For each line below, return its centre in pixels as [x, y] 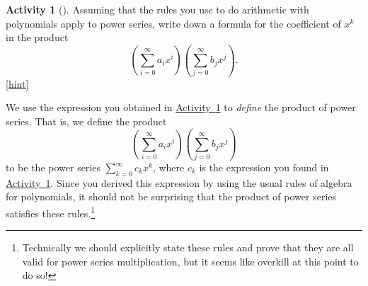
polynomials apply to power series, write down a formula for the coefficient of [173, 23]
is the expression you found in [264, 167]
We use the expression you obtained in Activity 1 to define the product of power [181, 107]
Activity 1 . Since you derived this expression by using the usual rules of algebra [179, 182]
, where [168, 167]
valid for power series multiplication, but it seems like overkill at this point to [190, 261]
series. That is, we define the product [86, 121]
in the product [37, 37]
